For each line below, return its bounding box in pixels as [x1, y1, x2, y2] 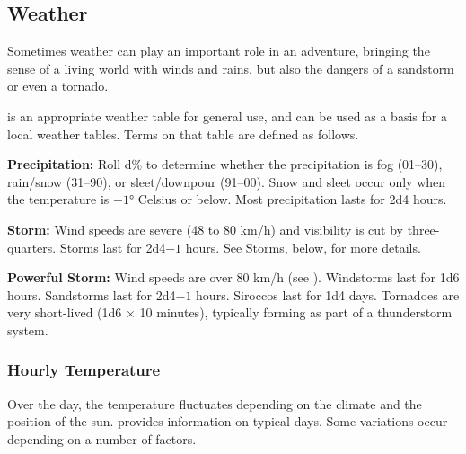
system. [7, 320, 48, 339]
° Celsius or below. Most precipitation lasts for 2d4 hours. [128, 190, 447, 209]
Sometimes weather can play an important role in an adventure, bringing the [7, 41, 430, 60]
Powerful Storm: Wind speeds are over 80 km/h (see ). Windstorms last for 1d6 [7, 268, 460, 287]
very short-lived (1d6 [7, 303, 122, 322]
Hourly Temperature [7, 359, 161, 381]
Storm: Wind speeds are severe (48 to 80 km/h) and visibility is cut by [7, 219, 403, 238]
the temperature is [7, 190, 110, 209]
